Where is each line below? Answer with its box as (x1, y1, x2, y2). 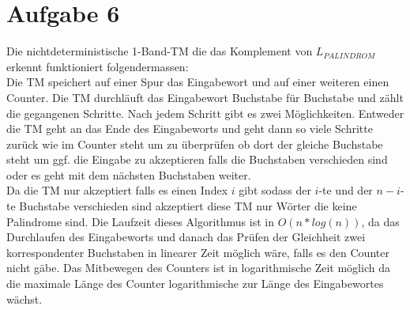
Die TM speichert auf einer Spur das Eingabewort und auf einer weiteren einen (6, 74, 389, 90)
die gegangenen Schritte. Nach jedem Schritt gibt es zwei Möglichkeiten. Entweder (6, 104, 404, 121)
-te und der (318, 182, 373, 198)
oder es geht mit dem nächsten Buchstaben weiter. (6, 166, 251, 183)
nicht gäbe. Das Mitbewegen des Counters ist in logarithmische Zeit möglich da (6, 259, 390, 276)
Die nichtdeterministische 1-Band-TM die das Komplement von (6, 43, 313, 59)
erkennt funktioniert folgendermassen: (6, 58, 189, 74)
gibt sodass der (239, 182, 311, 198)
